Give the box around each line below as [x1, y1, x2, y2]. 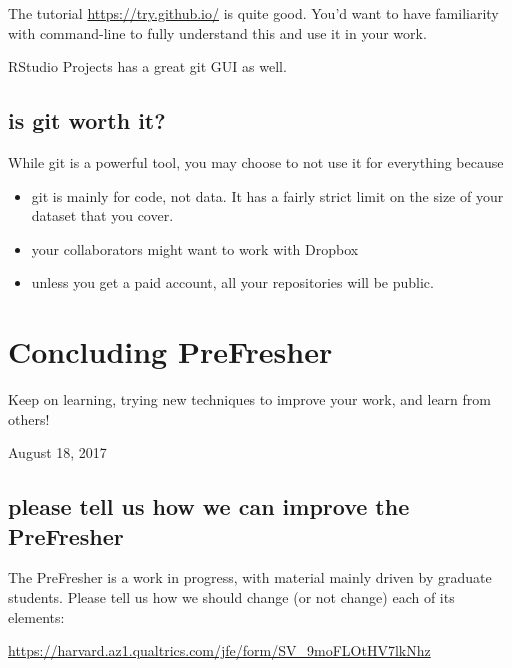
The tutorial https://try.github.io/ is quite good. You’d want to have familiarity [8, 3, 499, 23]
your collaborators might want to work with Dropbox [31, 238, 359, 259]
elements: [8, 606, 65, 627]
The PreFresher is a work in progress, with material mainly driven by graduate [8, 567, 492, 588]
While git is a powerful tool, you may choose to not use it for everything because [8, 151, 504, 172]
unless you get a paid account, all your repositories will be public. [31, 272, 434, 293]
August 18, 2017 [8, 442, 107, 463]
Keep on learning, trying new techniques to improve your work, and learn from [8, 389, 491, 410]
